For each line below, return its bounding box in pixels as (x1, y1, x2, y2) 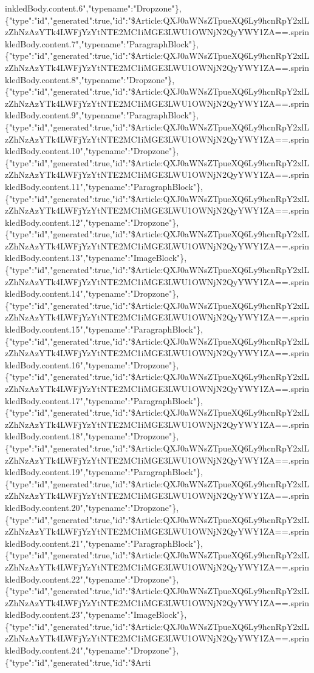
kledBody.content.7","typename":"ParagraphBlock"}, (5, 37, 199, 50)
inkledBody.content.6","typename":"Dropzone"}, (5, 2, 182, 14)
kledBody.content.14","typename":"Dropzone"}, (5, 287, 179, 300)
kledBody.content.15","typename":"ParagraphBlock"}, (5, 323, 203, 336)
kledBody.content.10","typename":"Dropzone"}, (5, 144, 179, 157)
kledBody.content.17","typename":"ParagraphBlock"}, (5, 394, 203, 407)
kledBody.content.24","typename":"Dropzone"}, (5, 644, 179, 657)
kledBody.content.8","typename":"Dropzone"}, (5, 73, 175, 86)
